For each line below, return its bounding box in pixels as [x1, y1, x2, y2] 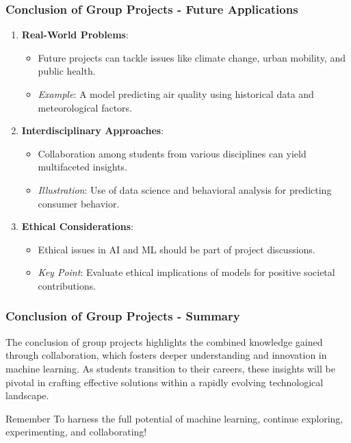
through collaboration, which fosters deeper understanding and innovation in [5, 348, 327, 362]
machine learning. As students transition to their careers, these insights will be [5, 361, 335, 375]
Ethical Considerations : [21, 219, 134, 233]
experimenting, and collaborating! [5, 425, 147, 439]
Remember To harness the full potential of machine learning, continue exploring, [5, 411, 343, 425]
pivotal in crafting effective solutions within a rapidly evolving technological [5, 375, 324, 389]
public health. [38, 64, 96, 78]
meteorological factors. [38, 100, 133, 114]
